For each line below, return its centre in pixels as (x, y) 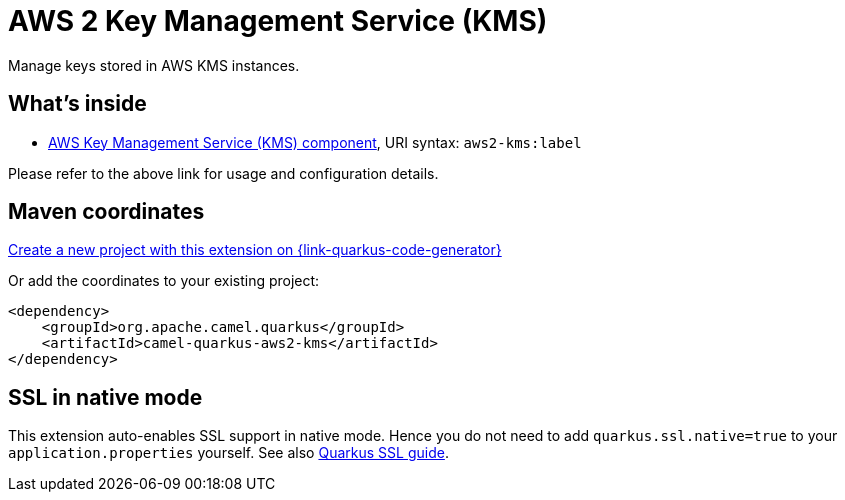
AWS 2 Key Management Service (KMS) (278, 21)
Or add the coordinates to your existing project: (164, 281)
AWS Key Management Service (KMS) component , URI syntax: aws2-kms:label (315, 142)
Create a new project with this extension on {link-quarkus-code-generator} (255, 250)
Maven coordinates (106, 212)
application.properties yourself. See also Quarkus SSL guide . (228, 453)
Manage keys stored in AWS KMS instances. (154, 65)
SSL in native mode (105, 397)
